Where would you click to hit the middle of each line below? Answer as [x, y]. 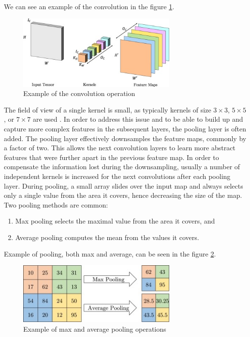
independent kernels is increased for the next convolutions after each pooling [117, 176]
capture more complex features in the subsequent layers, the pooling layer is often [125, 129]
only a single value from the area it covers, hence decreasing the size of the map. [123, 195]
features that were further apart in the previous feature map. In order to [111, 157]
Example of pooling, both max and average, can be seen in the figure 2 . [110, 253]
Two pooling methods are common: [56, 204]
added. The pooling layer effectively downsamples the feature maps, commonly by [125, 138]
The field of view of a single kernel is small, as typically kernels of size [108, 109]
